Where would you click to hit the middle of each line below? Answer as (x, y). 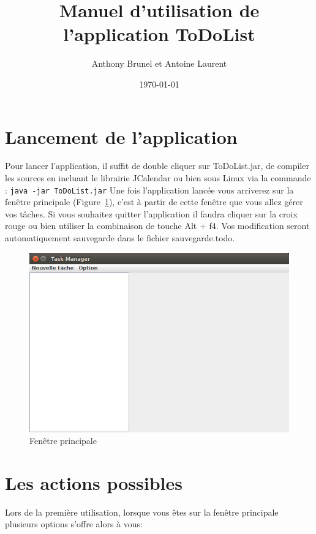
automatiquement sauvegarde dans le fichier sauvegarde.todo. (120, 238)
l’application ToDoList (159, 34)
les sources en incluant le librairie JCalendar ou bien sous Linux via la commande (158, 178)
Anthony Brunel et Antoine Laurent (159, 63)
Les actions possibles (94, 482)
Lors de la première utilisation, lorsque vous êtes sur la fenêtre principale (142, 512)
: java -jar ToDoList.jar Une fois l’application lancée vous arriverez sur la (149, 190)
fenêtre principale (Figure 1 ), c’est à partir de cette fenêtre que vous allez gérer (154, 202)
